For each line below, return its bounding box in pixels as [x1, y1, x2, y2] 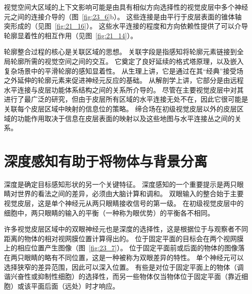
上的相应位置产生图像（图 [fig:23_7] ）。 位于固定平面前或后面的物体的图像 [4, 243, 238, 253]
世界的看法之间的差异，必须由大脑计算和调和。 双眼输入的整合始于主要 [17, 188, 244, 199]
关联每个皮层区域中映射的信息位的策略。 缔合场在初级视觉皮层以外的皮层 [4, 103, 237, 113]
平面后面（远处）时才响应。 [31, 280, 119, 291]
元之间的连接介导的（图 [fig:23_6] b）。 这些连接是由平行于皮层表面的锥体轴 [4, 11, 242, 21]
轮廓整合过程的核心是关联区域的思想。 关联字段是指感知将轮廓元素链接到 [4, 46, 237, 57]
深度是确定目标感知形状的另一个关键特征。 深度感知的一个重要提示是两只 [4, 179, 237, 189]
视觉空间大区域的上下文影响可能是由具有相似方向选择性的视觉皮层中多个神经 [4, 2, 248, 12]
